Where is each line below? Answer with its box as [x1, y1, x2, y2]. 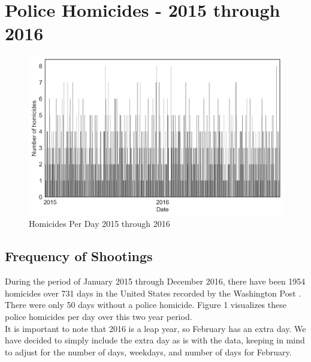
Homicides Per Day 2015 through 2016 [29, 217, 170, 230]
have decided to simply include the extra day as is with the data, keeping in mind [5, 334, 305, 346]
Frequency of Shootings [5, 247, 153, 265]
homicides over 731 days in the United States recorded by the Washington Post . [5, 286, 301, 299]
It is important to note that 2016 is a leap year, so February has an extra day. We [5, 322, 306, 334]
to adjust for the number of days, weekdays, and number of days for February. [5, 345, 292, 358]
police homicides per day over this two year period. [5, 310, 192, 323]
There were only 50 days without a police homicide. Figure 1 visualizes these [5, 298, 286, 311]
